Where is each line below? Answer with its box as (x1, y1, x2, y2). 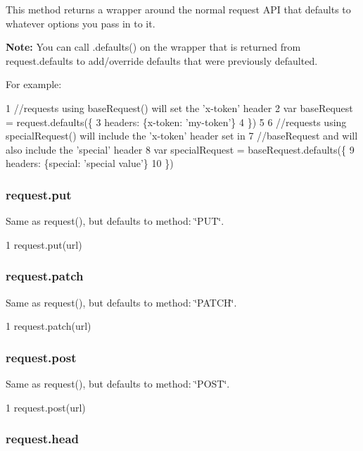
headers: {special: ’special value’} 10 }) (6, 156, 174, 171)
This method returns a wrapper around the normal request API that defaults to (6, 2, 351, 16)
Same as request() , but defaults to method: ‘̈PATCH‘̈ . (6, 295, 237, 309)
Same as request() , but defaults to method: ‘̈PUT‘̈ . (6, 214, 224, 228)
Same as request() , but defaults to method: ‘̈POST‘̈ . (6, 376, 230, 390)
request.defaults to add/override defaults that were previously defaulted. (6, 53, 318, 68)
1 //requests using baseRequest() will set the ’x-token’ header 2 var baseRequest (6, 100, 353, 115)
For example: (6, 77, 62, 92)
